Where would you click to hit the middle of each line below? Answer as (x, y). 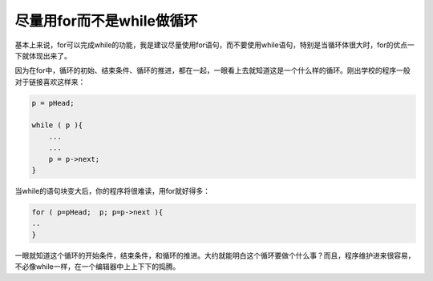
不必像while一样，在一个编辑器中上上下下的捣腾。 (97, 267)
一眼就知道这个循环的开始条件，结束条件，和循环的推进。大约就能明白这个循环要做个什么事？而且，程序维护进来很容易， (215, 255)
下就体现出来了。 (43, 55)
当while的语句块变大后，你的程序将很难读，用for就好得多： (113, 191)
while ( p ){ (57, 125)
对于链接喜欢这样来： (50, 82)
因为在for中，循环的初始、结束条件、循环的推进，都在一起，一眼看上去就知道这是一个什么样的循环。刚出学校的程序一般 (212, 70)
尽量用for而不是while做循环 (106, 21)
